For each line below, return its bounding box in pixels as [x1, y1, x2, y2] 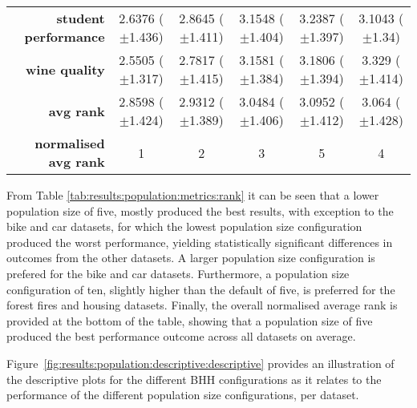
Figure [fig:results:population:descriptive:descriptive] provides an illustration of [6, 354, 395, 371]
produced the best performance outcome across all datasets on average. [6, 328, 356, 345]
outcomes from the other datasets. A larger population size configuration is [6, 249, 375, 266]
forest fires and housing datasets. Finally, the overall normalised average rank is [6, 297, 398, 313]
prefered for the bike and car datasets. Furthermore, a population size [6, 265, 350, 281]
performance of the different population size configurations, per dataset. [6, 386, 359, 403]
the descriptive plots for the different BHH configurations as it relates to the [6, 370, 382, 387]
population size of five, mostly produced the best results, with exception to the [6, 202, 394, 219]
